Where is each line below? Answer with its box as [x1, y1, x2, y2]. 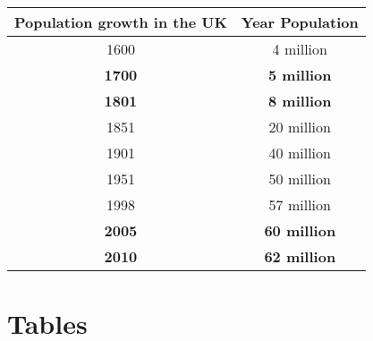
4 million [272, 38, 327, 59]
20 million [268, 116, 331, 137]
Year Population [241, 12, 359, 32]
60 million [264, 220, 336, 241]
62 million [264, 246, 336, 267]
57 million [268, 194, 331, 215]
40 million [268, 142, 331, 163]
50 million [268, 168, 331, 189]
